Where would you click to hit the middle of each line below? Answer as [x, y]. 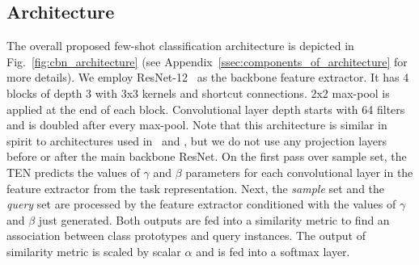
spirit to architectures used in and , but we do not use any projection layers [197, 140]
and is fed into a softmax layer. [273, 251]
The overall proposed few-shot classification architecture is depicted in [180, 46]
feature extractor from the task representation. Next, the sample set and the [196, 188]
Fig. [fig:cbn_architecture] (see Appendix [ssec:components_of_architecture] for [207, 61]
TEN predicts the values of [73, 172]
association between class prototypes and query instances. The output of [186, 236]
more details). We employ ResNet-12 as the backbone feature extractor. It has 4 [208, 77]
